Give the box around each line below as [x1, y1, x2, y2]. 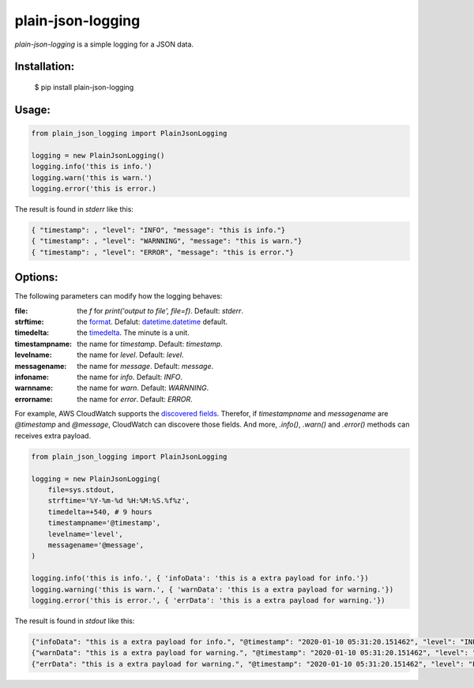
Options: [14, 271, 58, 284]
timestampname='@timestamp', [47, 518, 161, 528]
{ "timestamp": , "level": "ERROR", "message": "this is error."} [31, 247, 294, 257]
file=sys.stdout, [47, 486, 115, 494]
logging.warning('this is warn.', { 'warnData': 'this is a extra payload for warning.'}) [31, 585, 394, 594]
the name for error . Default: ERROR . [77, 394, 193, 404]
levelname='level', [47, 529, 124, 539]
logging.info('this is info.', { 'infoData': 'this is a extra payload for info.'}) [31, 573, 369, 583]
